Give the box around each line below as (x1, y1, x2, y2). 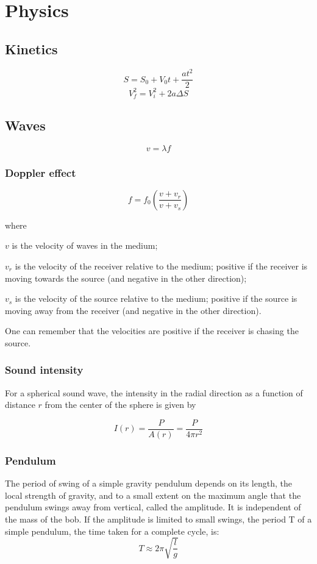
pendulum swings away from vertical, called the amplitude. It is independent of (5, 501, 301, 513)
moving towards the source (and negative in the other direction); (5, 271, 247, 284)
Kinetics (5, 39, 58, 58)
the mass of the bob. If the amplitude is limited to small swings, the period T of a (5, 513, 312, 526)
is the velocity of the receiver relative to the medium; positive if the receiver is (15, 259, 308, 272)
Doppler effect (5, 165, 76, 180)
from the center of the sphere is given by (45, 398, 196, 411)
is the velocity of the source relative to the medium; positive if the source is (15, 292, 297, 305)
